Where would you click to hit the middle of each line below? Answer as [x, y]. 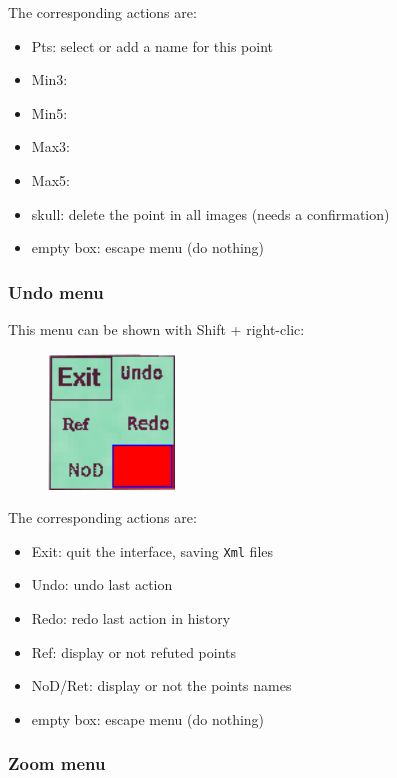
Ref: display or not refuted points [134, 651]
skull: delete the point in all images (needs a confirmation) [210, 213]
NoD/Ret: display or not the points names [161, 685]
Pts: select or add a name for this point [152, 45]
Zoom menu [57, 763]
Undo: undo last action [102, 584]
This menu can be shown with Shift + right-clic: [156, 328]
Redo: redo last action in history [131, 617]
